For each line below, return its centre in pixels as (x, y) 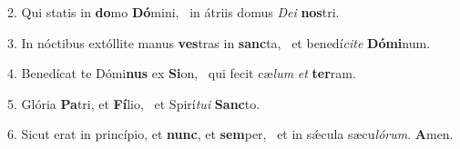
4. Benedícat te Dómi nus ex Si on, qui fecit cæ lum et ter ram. (182, 73)
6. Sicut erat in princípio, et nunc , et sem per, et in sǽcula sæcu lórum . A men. (230, 134)
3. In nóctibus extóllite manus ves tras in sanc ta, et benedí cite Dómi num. (219, 42)
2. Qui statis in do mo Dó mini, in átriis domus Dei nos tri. (174, 12)
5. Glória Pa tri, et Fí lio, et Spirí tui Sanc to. (134, 103)
